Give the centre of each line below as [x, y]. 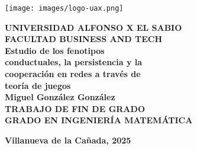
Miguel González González [60, 97]
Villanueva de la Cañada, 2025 [68, 140]
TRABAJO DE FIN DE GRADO [75, 108]
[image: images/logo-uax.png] [64, 8]
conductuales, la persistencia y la [74, 62]
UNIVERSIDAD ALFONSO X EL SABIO [93, 27]
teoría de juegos [38, 85]
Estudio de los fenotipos [55, 50]
